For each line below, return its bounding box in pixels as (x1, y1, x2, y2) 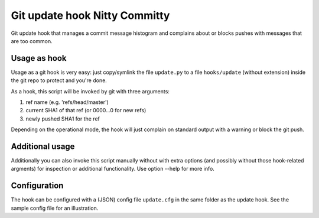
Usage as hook (11, 53, 67, 63)
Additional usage (11, 142, 75, 151)
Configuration (11, 181, 64, 191)
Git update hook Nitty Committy (11, 9, 170, 22)
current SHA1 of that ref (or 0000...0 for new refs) (25, 107, 147, 114)
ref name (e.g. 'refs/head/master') (25, 99, 109, 106)
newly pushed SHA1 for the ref (25, 115, 100, 122)
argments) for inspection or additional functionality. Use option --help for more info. (11, 165, 215, 173)
